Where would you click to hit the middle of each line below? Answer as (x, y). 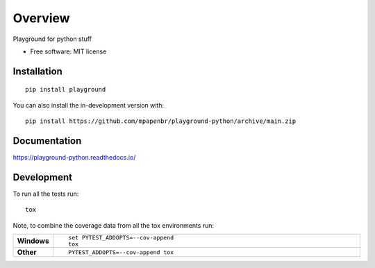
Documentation (47, 141)
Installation (37, 71)
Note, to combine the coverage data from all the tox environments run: (114, 225)
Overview (41, 18)
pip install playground (66, 90)
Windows (33, 241)
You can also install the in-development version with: (89, 105)
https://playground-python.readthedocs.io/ (74, 158)
